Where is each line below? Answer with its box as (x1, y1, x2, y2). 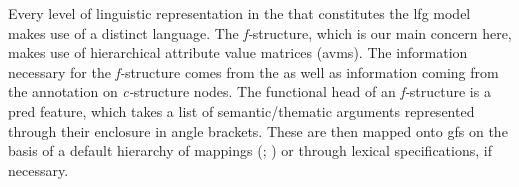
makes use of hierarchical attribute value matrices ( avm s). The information (8, 42, 468, 63)
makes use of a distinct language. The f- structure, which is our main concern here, (8, 22, 512, 43)
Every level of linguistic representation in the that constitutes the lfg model (8, 3, 471, 23)
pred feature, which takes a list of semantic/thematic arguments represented (8, 100, 475, 121)
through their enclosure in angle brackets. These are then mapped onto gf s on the (8, 120, 508, 141)
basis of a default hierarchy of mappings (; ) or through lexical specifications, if (8, 140, 492, 161)
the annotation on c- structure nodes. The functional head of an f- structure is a (8, 81, 491, 102)
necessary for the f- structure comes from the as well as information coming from (8, 61, 499, 82)
